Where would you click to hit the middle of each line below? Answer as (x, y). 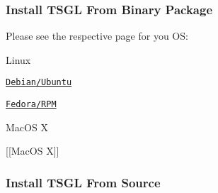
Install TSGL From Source (83, 182)
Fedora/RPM (31, 105)
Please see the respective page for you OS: (97, 36)
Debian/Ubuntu (39, 83)
